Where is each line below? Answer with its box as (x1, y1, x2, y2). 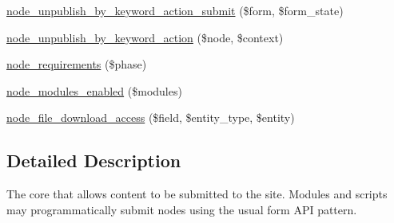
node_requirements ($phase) (6, 56, 147, 72)
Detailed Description (6, 148, 181, 173)
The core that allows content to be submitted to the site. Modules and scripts (6, 186, 388, 202)
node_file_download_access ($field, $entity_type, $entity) (6, 109, 295, 126)
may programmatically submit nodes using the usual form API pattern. (6, 201, 357, 217)
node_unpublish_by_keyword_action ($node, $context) (6, 29, 284, 45)
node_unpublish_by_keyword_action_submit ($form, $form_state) (6, 2, 344, 18)
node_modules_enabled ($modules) (6, 82, 182, 99)
